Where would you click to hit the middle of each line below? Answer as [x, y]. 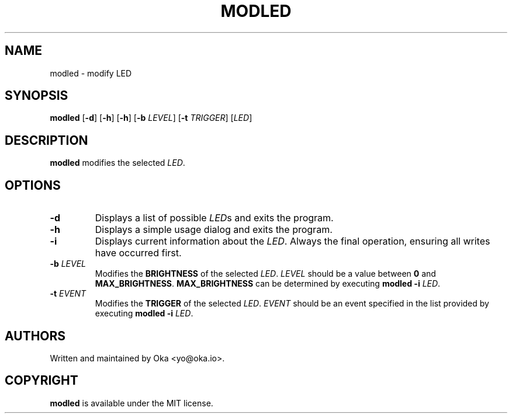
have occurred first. [138, 253]
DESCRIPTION [46, 140]
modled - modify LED [91, 73]
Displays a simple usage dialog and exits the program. [214, 230]
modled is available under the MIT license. [132, 403]
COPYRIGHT [41, 381]
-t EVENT [68, 294]
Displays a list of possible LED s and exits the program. [214, 218]
